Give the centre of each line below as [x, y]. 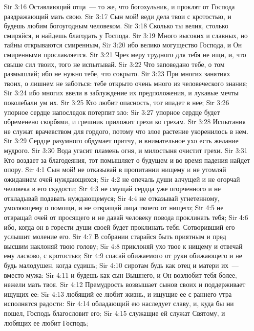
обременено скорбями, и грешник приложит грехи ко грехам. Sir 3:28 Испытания [125, 121]
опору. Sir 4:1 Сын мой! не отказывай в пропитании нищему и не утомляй [115, 169]
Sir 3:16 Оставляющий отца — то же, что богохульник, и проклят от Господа [119, 6]
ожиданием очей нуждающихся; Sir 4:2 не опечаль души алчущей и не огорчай [122, 179]
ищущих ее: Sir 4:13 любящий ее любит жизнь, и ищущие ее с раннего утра [118, 294]
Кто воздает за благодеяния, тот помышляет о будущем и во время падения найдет [127, 160]
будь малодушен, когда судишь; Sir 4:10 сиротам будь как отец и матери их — [121, 265]
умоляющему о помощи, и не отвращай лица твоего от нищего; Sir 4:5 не [114, 208]
